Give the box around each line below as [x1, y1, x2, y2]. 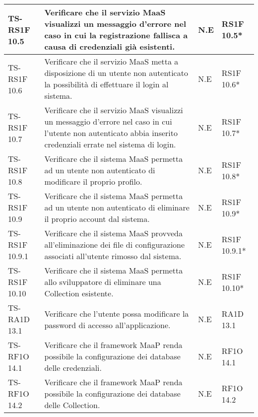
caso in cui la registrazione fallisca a [44, 29, 188, 41]
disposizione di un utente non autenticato [44, 67, 188, 78]
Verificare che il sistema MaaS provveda [44, 227, 183, 239]
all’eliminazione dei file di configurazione [44, 239, 185, 250]
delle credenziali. [44, 362, 102, 373]
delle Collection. [44, 399, 100, 411]
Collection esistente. [44, 287, 114, 299]
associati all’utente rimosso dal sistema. [44, 250, 182, 262]
